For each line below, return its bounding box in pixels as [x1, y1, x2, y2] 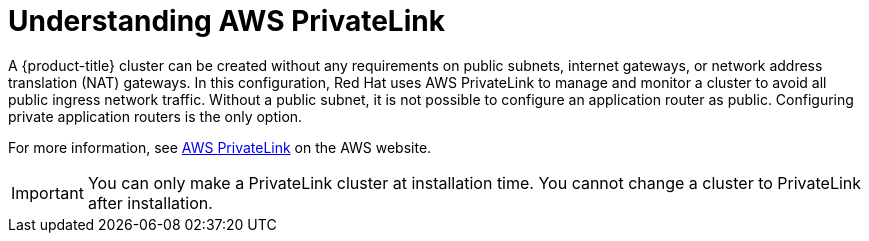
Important [11, 182, 84, 203]
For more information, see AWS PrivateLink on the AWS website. [8, 138, 432, 156]
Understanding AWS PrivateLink [8, 4, 445, 38]
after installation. [87, 192, 213, 213]
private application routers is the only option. [8, 107, 303, 125]
